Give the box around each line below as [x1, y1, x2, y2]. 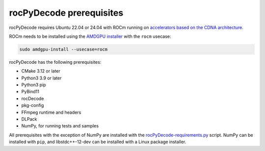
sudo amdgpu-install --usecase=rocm [19, 47, 108, 52]
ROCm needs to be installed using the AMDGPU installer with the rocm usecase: [9, 33, 171, 39]
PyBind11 [21, 89, 39, 95]
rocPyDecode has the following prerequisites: [9, 59, 102, 65]
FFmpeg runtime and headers [21, 109, 81, 115]
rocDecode [21, 96, 44, 101]
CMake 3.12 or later [21, 68, 61, 74]
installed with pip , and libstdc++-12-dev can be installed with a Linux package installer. [9, 139, 186, 145]
